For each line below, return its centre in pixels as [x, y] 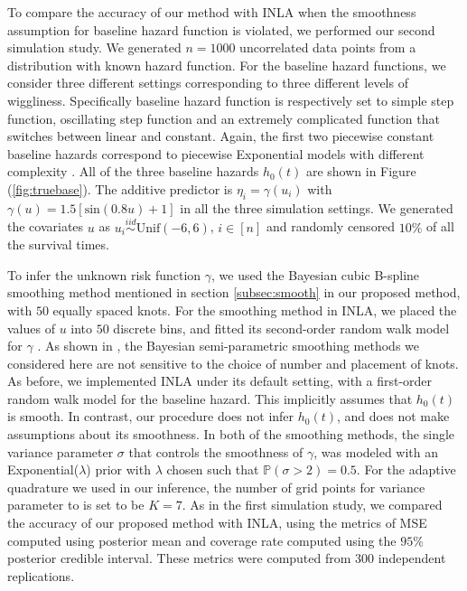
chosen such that [213, 469]
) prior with [118, 469]
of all [440, 226]
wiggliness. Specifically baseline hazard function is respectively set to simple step [231, 100]
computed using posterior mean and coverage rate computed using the [202, 540]
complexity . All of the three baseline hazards [133, 171]
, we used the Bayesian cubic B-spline [316, 274]
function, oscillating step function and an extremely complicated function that [224, 118]
